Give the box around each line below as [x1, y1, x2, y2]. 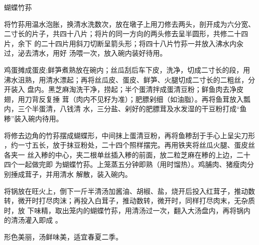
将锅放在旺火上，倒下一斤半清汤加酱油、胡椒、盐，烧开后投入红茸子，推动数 [4, 185, 255, 196]
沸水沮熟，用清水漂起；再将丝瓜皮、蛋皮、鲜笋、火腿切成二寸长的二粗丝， [4, 74, 248, 84]
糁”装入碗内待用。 [4, 113, 63, 123]
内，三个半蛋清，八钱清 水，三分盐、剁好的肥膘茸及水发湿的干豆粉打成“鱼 [4, 103, 247, 114]
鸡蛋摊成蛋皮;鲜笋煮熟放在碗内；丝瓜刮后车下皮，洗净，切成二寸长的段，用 [4, 64, 250, 75]
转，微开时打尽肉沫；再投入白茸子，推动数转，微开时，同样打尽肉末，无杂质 [4, 195, 255, 206]
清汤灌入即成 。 [10, 215, 62, 225]
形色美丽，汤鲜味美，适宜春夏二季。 [4, 231, 123, 242]
